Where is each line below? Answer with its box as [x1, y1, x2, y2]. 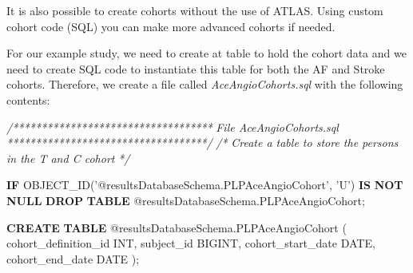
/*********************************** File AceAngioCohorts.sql [6, 118, 339, 135]
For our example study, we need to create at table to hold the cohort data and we [6, 45, 407, 61]
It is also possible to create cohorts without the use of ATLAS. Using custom [6, 2, 383, 18]
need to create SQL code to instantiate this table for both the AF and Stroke [6, 60, 385, 77]
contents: [6, 91, 50, 108]
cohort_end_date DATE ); [6, 250, 140, 267]
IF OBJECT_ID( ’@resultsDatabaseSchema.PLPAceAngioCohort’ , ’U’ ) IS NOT [6, 176, 403, 193]
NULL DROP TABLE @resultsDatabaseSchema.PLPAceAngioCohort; [6, 192, 365, 208]
